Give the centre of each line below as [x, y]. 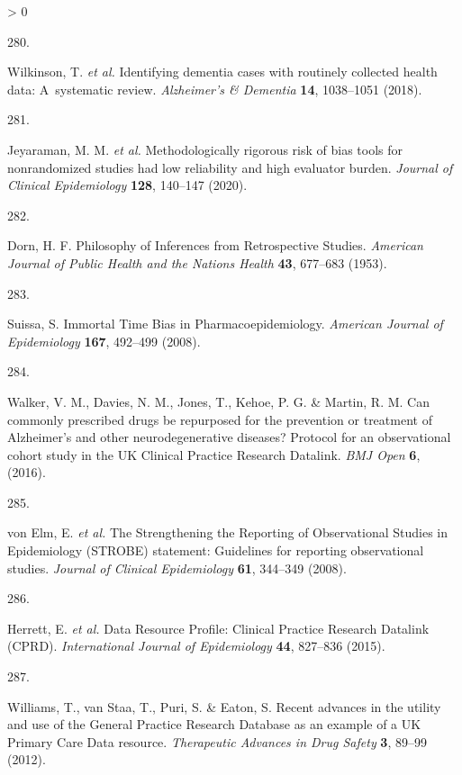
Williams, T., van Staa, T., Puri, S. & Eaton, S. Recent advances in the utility [224, 706]
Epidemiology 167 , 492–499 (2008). [104, 341]
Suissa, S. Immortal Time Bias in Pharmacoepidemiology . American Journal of [225, 324]
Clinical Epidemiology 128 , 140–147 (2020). [127, 185]
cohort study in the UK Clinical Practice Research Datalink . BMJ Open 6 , [214, 454]
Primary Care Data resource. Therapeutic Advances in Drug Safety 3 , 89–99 [217, 741]
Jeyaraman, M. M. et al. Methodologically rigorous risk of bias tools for [205, 149]
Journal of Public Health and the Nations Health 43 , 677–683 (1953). [197, 262]
